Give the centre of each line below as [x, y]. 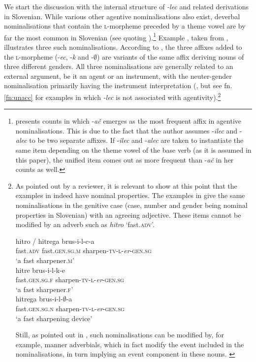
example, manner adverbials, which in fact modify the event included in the [130, 344]
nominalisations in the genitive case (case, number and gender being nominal [131, 205]
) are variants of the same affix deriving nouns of [171, 56]
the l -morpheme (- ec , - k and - [49, 56]
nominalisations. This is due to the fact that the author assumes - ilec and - [129, 130]
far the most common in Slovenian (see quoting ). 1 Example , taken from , [116, 36]
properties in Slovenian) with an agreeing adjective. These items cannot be [128, 214]
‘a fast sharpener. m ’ [45, 260]
